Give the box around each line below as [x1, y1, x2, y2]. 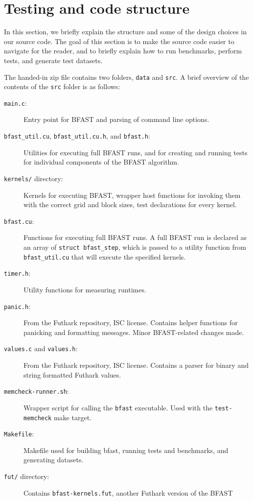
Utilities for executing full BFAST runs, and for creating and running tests [23, 147, 248, 157]
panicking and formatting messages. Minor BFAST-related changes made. [23, 327, 244, 337]
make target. [53, 412, 92, 422]
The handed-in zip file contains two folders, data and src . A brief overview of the [4, 72, 249, 82]
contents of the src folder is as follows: [4, 81, 120, 92]
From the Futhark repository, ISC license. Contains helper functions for [23, 317, 238, 328]
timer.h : [4, 268, 31, 278]
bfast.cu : [4, 215, 34, 226]
